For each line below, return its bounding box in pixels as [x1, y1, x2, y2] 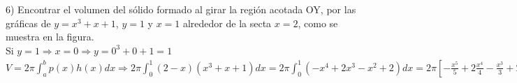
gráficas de [6, 15, 51, 30]
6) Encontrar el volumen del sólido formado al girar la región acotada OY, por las [6, 2, 356, 16]
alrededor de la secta [182, 15, 272, 30]
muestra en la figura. [6, 29, 94, 44]
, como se [298, 15, 338, 30]
